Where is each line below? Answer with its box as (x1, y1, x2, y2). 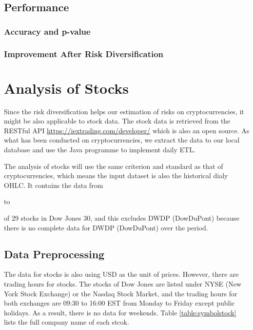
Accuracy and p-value (4, 25, 91, 37)
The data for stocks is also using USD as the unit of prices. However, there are (4, 269, 239, 279)
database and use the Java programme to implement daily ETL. (4, 144, 195, 154)
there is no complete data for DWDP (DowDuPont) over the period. (4, 222, 208, 232)
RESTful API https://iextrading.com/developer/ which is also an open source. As (4, 125, 250, 135)
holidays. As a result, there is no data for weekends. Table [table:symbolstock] (4, 307, 236, 317)
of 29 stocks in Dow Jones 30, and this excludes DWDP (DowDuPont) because (4, 212, 240, 223)
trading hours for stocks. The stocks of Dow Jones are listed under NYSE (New (4, 278, 242, 289)
